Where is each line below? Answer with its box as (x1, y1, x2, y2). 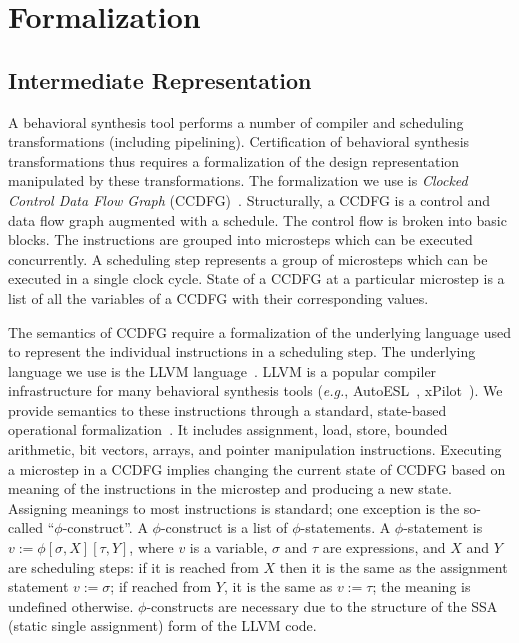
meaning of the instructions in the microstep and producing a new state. (8, 478, 452, 499)
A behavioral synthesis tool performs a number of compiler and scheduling (8, 111, 464, 132)
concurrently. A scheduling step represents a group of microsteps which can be (8, 248, 488, 269)
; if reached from (110, 576, 212, 597)
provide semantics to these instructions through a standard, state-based (8, 399, 447, 420)
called (8, 517, 43, 538)
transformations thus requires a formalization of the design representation (8, 150, 460, 171)
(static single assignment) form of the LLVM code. (8, 615, 317, 636)
